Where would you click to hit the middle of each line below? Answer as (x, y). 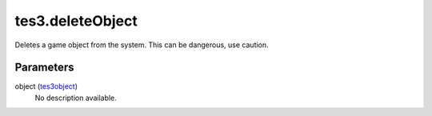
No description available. (76, 98)
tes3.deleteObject (76, 21)
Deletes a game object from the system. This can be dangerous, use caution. (142, 45)
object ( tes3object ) (46, 86)
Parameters (44, 68)
